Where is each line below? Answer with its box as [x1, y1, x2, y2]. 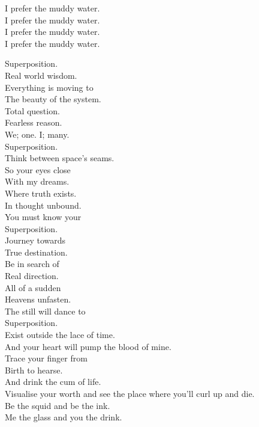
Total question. [5, 104, 60, 117]
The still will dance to [5, 304, 86, 317]
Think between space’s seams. [5, 152, 115, 164]
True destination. [5, 245, 68, 258]
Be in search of [5, 257, 59, 270]
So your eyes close [5, 163, 71, 176]
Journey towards [5, 234, 66, 247]
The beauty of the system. [5, 93, 101, 105]
